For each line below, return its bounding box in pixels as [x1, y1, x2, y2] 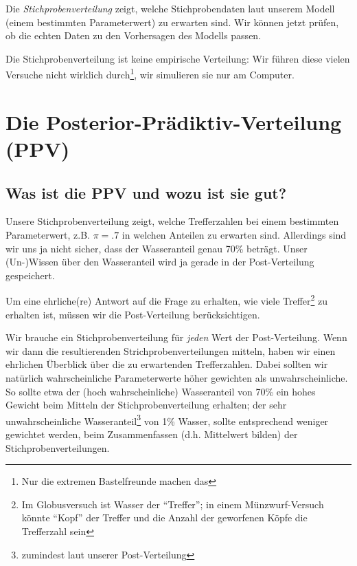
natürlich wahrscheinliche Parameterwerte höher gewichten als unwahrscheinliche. [5, 370, 348, 384]
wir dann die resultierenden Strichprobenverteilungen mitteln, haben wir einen [5, 343, 336, 358]
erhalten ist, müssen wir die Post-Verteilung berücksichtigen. [5, 307, 260, 321]
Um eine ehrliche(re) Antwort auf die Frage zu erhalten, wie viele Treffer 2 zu [5, 292, 328, 308]
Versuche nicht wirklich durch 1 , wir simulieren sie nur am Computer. [5, 65, 295, 82]
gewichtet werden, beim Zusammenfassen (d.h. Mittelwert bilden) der [5, 427, 298, 442]
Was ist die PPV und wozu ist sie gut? [5, 182, 287, 203]
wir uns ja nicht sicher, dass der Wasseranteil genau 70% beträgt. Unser [5, 241, 308, 255]
